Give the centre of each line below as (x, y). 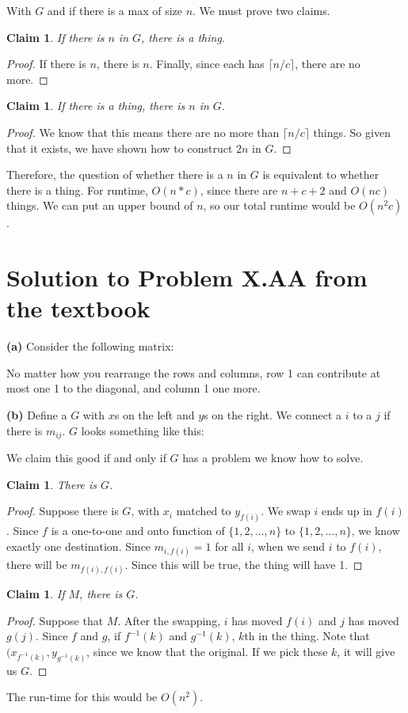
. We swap (286, 511)
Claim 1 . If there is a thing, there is (96, 106)
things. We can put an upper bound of (100, 205)
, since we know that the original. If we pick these (207, 651)
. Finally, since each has (207, 64)
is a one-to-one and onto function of (138, 531)
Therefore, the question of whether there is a (115, 174)
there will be (37, 564)
